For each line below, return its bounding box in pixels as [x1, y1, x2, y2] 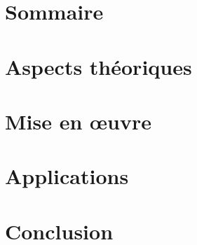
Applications [5, 162, 129, 190]
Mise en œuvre [5, 106, 152, 135]
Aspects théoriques [5, 52, 192, 80]
